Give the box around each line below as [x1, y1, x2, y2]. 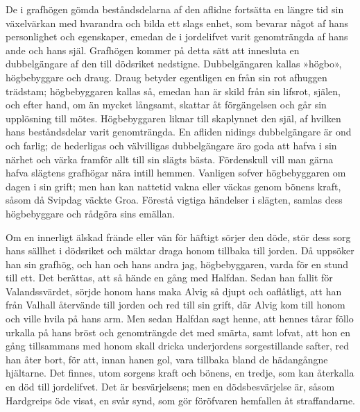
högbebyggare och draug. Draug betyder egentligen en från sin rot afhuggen [6, 69, 327, 84]
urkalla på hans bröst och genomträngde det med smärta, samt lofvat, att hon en [6, 324, 351, 339]
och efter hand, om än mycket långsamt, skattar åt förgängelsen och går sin [6, 97, 327, 112]
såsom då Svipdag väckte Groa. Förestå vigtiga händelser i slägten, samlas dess [6, 192, 343, 207]
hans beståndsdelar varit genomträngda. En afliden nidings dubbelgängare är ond [6, 124, 352, 139]
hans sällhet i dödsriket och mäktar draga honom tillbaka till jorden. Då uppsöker [6, 243, 354, 258]
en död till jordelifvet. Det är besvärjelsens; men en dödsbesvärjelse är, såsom [6, 379, 335, 394]
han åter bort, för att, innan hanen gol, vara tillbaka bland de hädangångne [6, 352, 328, 366]
